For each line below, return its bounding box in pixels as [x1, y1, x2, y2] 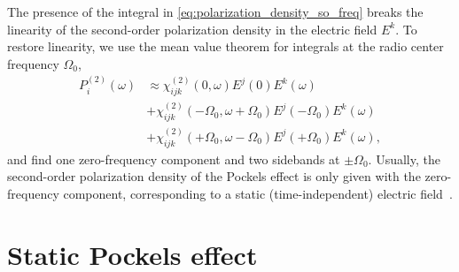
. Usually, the [368, 149, 440, 168]
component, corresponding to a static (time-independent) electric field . [63, 184, 453, 202]
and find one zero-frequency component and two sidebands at [7, 149, 340, 168]
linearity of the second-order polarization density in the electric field [7, 19, 377, 38]
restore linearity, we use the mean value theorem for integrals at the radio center [7, 37, 444, 56]
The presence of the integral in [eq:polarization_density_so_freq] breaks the [7, 3, 424, 20]
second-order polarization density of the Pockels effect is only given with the [7, 167, 421, 185]
